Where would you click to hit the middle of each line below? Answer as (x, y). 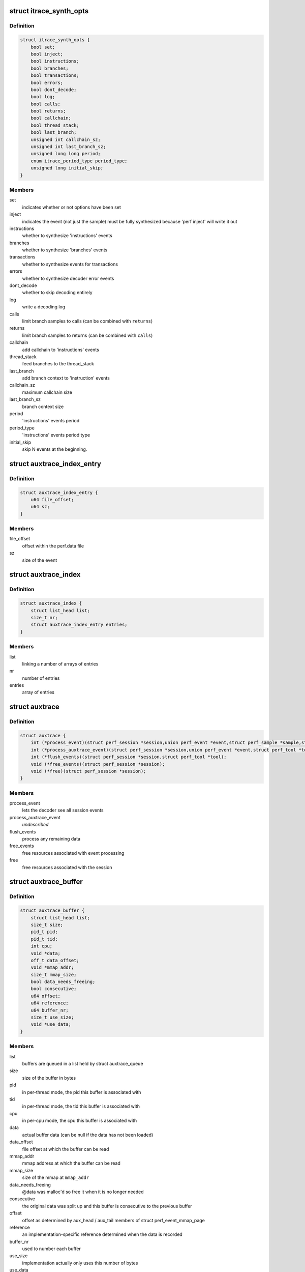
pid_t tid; (44, 939)
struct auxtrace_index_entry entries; (79, 625)
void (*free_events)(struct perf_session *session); (98, 764)
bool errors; (47, 82)
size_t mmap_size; (54, 975)
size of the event (40, 560)
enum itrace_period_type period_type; (79, 161)
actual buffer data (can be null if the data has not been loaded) (88, 1135)
